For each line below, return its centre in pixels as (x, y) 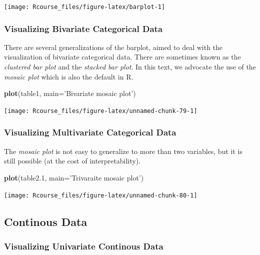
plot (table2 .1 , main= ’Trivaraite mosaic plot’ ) (74, 177)
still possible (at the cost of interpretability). (72, 161)
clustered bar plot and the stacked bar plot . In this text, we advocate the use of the (130, 67)
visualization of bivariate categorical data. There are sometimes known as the (122, 57)
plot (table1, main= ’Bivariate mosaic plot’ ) (70, 93)
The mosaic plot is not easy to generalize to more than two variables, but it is (123, 151)
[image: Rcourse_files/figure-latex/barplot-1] (85, 7)
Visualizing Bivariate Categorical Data (83, 28)
